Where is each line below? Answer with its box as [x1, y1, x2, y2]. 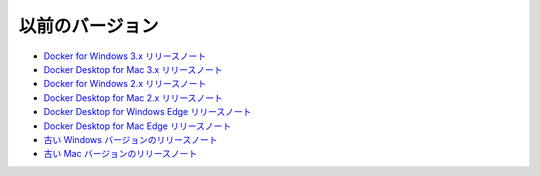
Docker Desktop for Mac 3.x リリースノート [43, 63, 223, 75]
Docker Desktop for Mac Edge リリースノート [43, 120, 232, 132]
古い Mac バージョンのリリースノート [43, 148, 198, 160]
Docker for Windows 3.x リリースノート [43, 50, 207, 62]
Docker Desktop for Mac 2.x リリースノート [43, 91, 224, 104]
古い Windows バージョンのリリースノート [43, 133, 218, 145]
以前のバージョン [18, 15, 159, 37]
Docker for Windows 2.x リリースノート [43, 78, 207, 90]
